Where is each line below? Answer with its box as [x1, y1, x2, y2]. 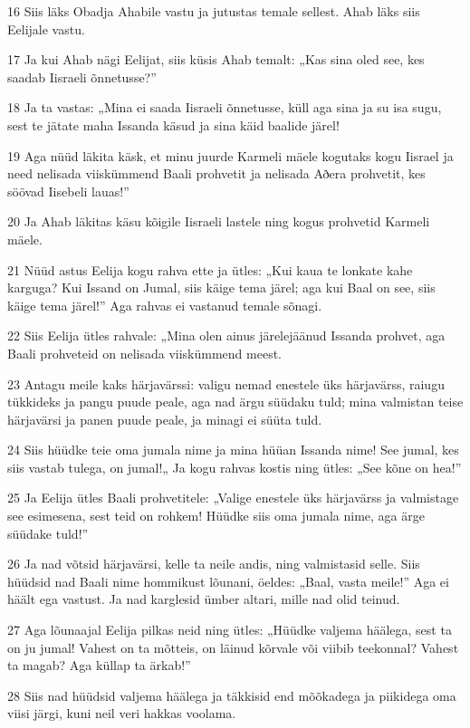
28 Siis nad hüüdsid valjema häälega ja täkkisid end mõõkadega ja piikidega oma [7, 685, 456, 704]
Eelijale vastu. [7, 19, 85, 38]
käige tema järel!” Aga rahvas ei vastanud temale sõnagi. [7, 295, 322, 314]
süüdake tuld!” [7, 523, 89, 542]
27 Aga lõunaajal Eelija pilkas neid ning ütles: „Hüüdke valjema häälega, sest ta [7, 620, 452, 639]
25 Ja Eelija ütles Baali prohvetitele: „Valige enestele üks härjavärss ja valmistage [7, 488, 459, 507]
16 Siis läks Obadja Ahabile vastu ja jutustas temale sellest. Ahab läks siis [7, 2, 420, 20]
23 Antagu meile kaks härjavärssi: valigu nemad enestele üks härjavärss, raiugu [7, 374, 445, 393]
